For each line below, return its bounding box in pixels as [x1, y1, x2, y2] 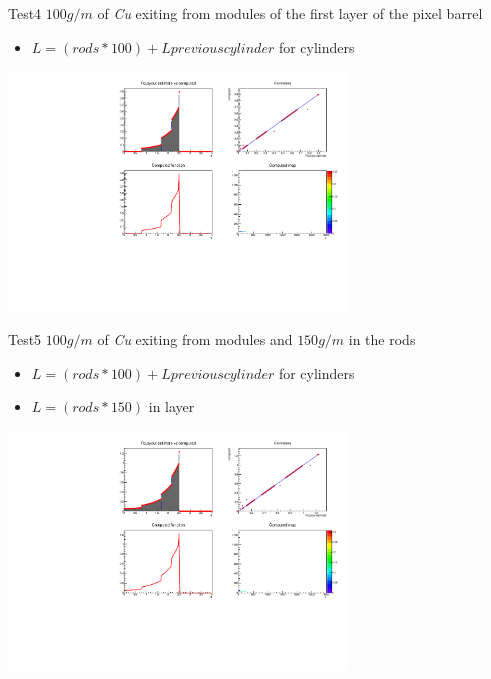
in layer [148, 396, 195, 417]
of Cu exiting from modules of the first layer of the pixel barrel [97, 3, 483, 23]
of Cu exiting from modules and [97, 329, 293, 350]
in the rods [348, 329, 416, 350]
